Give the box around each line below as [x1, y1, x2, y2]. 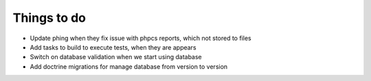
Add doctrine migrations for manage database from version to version [30, 62, 228, 71]
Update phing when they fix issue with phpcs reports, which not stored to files [30, 34, 251, 42]
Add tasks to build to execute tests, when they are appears [30, 43, 196, 51]
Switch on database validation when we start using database [30, 53, 202, 61]
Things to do [12, 10, 86, 25]
